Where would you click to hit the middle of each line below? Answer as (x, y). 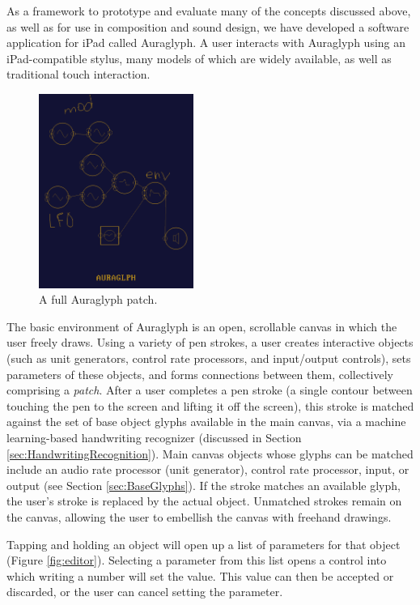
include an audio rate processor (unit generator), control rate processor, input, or (208, 469)
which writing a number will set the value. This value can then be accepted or (200, 575)
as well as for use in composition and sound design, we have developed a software (208, 26)
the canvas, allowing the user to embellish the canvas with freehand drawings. (199, 517)
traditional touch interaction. (78, 74)
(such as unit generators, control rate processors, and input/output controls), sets (209, 358)
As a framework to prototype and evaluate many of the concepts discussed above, (209, 11)
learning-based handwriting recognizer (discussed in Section (154, 438)
